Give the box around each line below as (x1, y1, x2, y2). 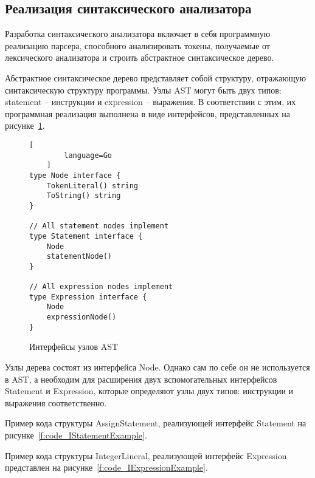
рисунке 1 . (5, 119, 45, 132)
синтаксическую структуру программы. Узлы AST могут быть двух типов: (5, 83, 282, 96)
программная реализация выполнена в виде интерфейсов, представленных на (5, 107, 290, 120)
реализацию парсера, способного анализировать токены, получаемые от (5, 39, 270, 52)
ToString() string (46, 191, 121, 200)
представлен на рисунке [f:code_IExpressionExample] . (5, 461, 208, 474)
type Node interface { (29, 171, 121, 180)
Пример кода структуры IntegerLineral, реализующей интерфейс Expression (5, 449, 287, 462)
